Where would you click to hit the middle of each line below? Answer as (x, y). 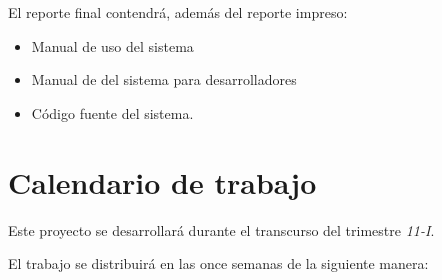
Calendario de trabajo (162, 181)
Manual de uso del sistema (112, 45)
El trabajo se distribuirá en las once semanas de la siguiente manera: (218, 263)
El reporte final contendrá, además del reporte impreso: (178, 12)
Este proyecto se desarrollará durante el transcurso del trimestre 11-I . (221, 229)
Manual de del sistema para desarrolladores (164, 79)
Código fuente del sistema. (112, 112)
